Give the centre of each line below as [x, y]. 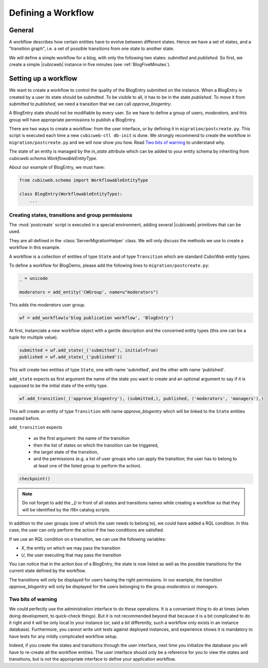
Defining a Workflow [52, 13]
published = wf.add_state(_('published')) [71, 357]
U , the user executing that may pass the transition [71, 555]
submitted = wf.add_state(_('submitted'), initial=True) [89, 350]
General [21, 30]
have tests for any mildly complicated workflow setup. [63, 636]
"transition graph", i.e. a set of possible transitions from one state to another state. [92, 48]
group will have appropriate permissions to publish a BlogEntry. [73, 119]
